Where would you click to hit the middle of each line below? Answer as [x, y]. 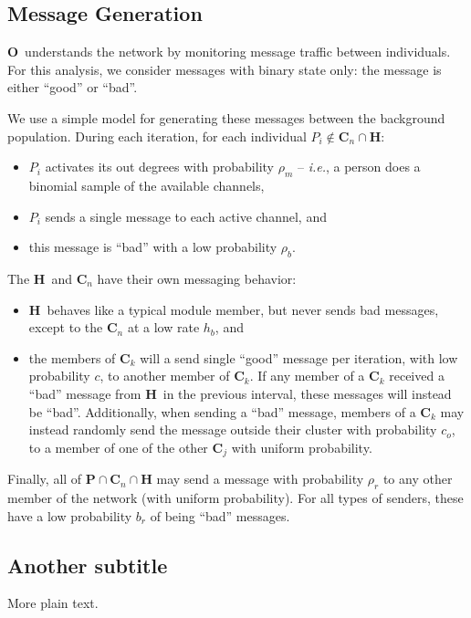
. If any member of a [307, 376]
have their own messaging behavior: [197, 278]
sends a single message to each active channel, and [186, 216]
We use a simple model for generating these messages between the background [226, 117]
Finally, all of [45, 479]
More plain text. [53, 603]
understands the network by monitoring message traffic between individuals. [238, 52]
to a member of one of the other [118, 447]
